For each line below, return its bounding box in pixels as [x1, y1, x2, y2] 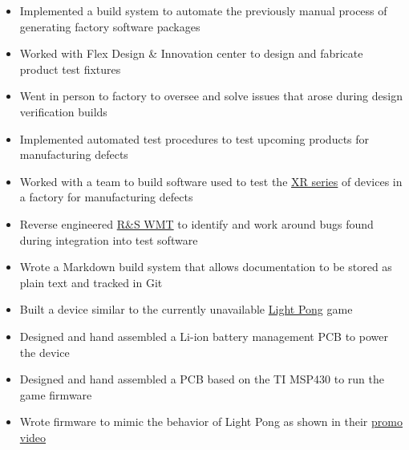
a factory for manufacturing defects [19, 189, 193, 205]
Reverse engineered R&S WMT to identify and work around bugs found [19, 215, 374, 232]
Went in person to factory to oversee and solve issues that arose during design [19, 87, 403, 104]
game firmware [19, 386, 92, 403]
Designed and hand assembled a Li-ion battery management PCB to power [19, 327, 388, 344]
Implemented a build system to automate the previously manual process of [19, 2, 387, 18]
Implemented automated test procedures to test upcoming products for [19, 130, 370, 147]
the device [19, 343, 70, 360]
